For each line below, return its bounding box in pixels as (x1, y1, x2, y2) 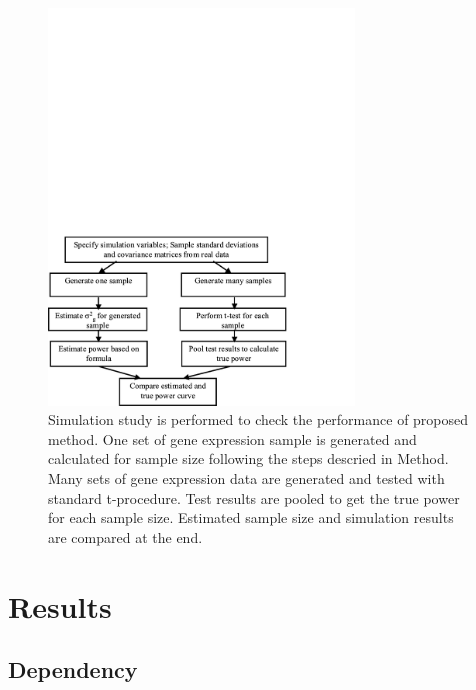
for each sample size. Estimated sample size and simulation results (48, 507, 454, 528)
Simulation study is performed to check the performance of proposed (48, 409, 469, 430)
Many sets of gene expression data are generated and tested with (48, 468, 445, 489)
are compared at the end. (48, 526, 203, 547)
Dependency (8, 654, 138, 685)
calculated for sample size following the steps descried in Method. (48, 448, 449, 469)
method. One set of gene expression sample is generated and (48, 428, 417, 449)
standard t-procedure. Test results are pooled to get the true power (48, 487, 460, 508)
